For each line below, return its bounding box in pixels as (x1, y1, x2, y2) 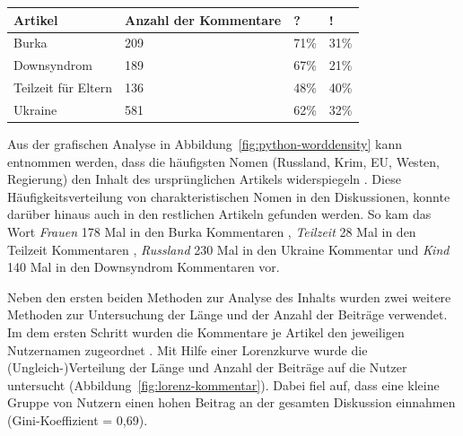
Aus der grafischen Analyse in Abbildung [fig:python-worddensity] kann (7, 134, 402, 153)
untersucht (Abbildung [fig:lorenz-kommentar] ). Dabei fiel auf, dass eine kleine (7, 375, 440, 394)
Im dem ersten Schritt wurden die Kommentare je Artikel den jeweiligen (7, 322, 405, 341)
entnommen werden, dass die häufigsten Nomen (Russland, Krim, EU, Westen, (7, 152, 440, 170)
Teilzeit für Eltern (13, 78, 112, 97)
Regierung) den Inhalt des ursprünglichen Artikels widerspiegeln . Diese (7, 170, 401, 188)
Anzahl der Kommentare (124, 10, 282, 29)
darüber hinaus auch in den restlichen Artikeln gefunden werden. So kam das (7, 205, 432, 223)
